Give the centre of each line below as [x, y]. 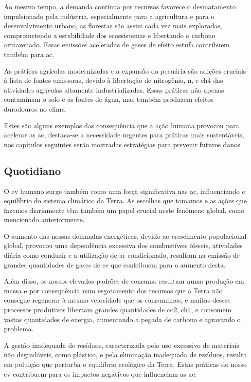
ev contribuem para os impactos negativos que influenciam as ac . [100, 373]
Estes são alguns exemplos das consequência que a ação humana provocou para [122, 125]
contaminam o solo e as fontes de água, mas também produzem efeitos [109, 99]
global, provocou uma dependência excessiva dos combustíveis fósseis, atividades [123, 245]
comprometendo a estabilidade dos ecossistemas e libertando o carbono [110, 35]
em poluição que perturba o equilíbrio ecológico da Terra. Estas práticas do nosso [125, 364]
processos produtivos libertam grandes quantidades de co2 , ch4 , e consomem [118, 310]
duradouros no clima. [36, 108]
